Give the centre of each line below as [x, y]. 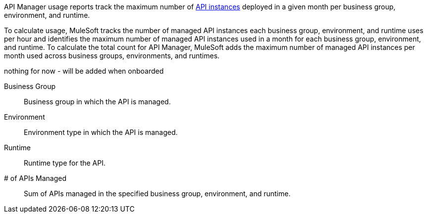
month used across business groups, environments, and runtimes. [112, 56]
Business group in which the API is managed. [97, 102]
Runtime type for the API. [65, 163]
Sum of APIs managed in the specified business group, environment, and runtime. [157, 194]
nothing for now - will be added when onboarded [84, 71]
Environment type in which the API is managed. [101, 132]
